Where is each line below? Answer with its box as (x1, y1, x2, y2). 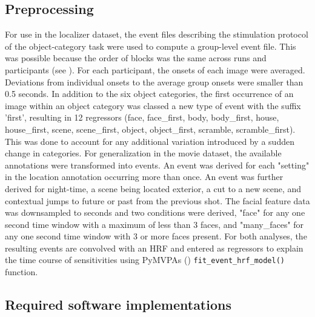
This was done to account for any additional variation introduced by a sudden (5, 135, 294, 147)
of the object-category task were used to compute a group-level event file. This (5, 39, 296, 52)
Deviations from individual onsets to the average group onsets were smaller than (5, 75, 303, 88)
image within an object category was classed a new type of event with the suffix (5, 99, 301, 112)
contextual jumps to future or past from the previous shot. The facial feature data (5, 194, 310, 207)
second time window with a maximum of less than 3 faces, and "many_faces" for (5, 218, 304, 230)
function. (5, 265, 38, 278)
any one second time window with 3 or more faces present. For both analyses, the (5, 230, 307, 242)
